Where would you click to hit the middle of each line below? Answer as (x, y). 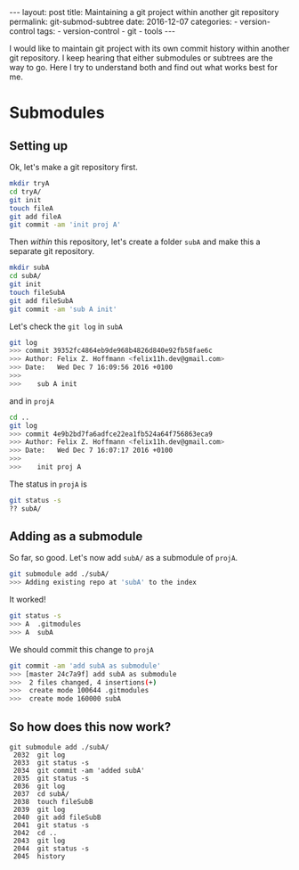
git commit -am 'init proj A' (65, 225)
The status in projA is (48, 484)
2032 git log (39, 755)
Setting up (39, 146)
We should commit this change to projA (81, 649)
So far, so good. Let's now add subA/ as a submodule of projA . (124, 558)
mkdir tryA (29, 184)
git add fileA (36, 217)
